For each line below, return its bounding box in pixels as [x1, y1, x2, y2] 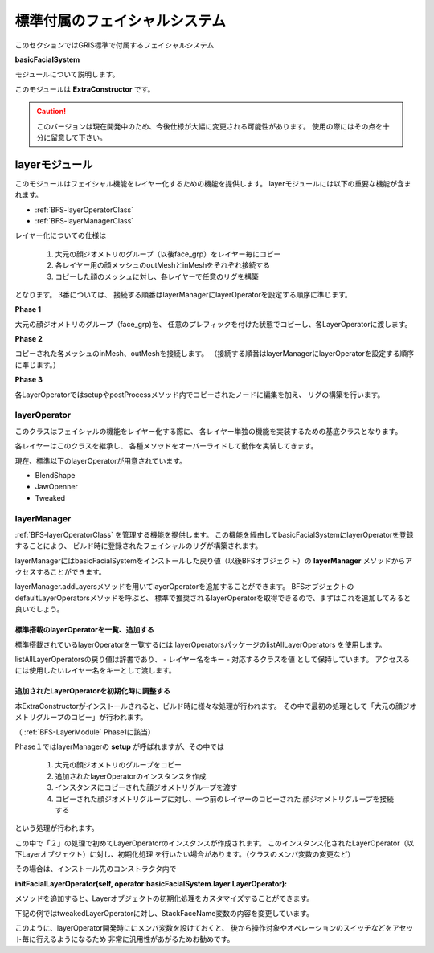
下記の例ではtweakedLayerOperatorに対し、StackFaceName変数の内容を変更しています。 [14, 908, 313, 918]
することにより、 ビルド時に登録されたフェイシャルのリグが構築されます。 [14, 541, 263, 550]
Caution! [36, 107, 67, 117]
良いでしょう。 [14, 604, 64, 614]
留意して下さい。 [50, 133, 108, 142]
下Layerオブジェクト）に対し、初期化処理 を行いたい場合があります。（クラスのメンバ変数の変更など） [14, 849, 355, 859]
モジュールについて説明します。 [14, 69, 120, 80]
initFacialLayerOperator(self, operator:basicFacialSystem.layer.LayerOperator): [14, 878, 288, 888]
